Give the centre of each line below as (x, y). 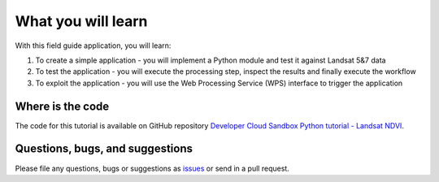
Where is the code (62, 106)
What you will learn (81, 21)
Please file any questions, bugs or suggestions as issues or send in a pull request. (152, 168)
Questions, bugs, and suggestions (104, 149)
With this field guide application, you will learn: (93, 45)
